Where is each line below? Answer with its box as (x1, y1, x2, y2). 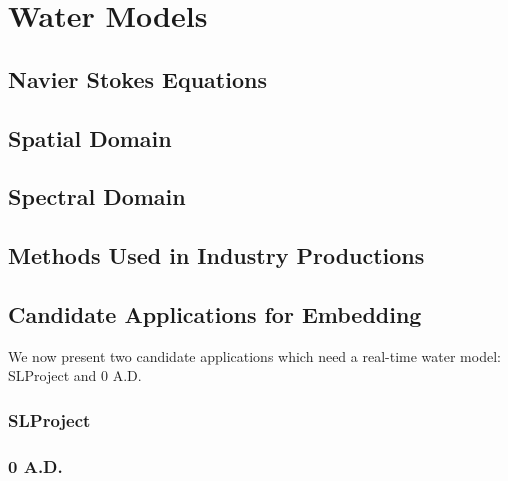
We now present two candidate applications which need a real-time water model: (8, 345, 501, 366)
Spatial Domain (8, 122, 172, 153)
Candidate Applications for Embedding (8, 298, 422, 329)
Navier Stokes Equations (8, 63, 267, 94)
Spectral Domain (8, 181, 186, 212)
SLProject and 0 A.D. (8, 365, 142, 386)
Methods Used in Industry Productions (8, 240, 425, 271)
